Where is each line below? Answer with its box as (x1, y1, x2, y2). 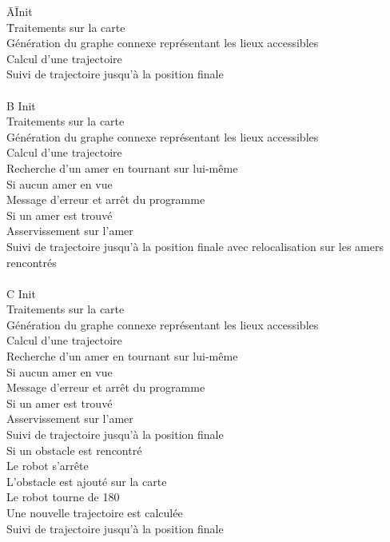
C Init (6, 285, 36, 301)
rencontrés (6, 253, 57, 270)
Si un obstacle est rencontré (6, 441, 142, 458)
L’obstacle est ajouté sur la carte (6, 472, 167, 489)
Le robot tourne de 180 (6, 488, 120, 505)
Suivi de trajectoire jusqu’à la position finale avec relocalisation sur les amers (6, 237, 384, 254)
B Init (6, 97, 36, 114)
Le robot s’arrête (6, 457, 89, 474)
